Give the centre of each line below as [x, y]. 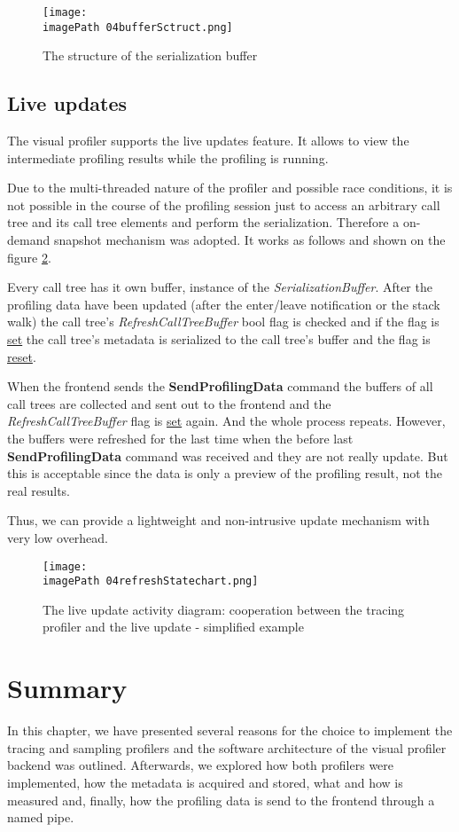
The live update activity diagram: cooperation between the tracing [224, 609]
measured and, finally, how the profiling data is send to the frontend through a [221, 800]
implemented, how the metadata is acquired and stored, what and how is [205, 782]
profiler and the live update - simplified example [173, 627]
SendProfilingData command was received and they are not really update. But [228, 455]
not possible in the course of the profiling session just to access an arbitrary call [224, 204]
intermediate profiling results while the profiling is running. [168, 157]
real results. [39, 490]
